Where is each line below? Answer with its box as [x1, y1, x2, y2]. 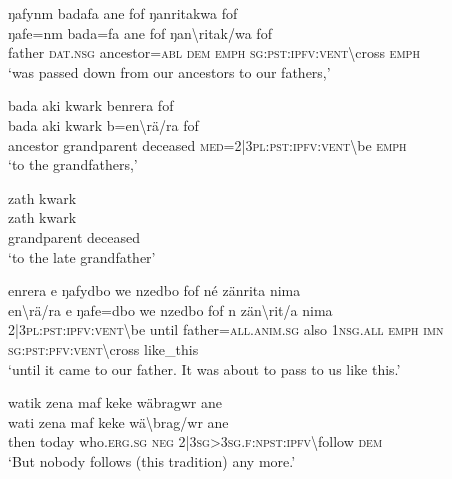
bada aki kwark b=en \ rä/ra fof [8, 114, 199, 135]
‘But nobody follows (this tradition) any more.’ [8, 450, 296, 471]
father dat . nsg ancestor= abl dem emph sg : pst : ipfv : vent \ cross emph [8, 42, 420, 63]
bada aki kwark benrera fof [8, 95, 174, 116]
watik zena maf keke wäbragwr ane [8, 392, 222, 413]
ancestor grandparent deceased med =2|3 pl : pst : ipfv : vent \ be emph [8, 134, 407, 155]
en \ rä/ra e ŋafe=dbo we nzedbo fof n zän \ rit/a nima [8, 299, 333, 320]
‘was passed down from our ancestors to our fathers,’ [8, 61, 331, 82]
